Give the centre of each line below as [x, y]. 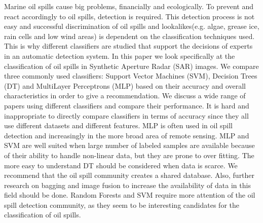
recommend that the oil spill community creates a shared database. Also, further [129, 175]
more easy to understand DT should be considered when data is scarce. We [121, 165]
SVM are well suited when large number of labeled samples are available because [129, 145]
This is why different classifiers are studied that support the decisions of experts [128, 46]
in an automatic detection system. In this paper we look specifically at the [120, 55]
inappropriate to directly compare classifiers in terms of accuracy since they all [126, 115]
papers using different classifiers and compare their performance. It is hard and [127, 105]
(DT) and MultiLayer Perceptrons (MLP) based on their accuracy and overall [125, 85]
